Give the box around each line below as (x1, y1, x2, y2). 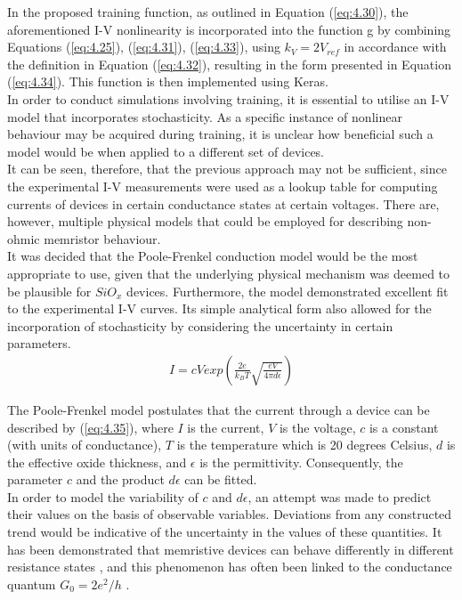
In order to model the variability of (7, 487, 199, 506)
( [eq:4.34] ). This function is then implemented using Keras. (7, 72, 328, 91)
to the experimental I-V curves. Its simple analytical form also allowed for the (7, 299, 432, 318)
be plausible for (7, 281, 92, 300)
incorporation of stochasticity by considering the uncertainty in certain (7, 316, 393, 335)
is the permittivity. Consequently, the (199, 452, 403, 471)
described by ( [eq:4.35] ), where (7, 418, 174, 436)
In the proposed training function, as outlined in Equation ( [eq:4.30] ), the (7, 3, 409, 20)
